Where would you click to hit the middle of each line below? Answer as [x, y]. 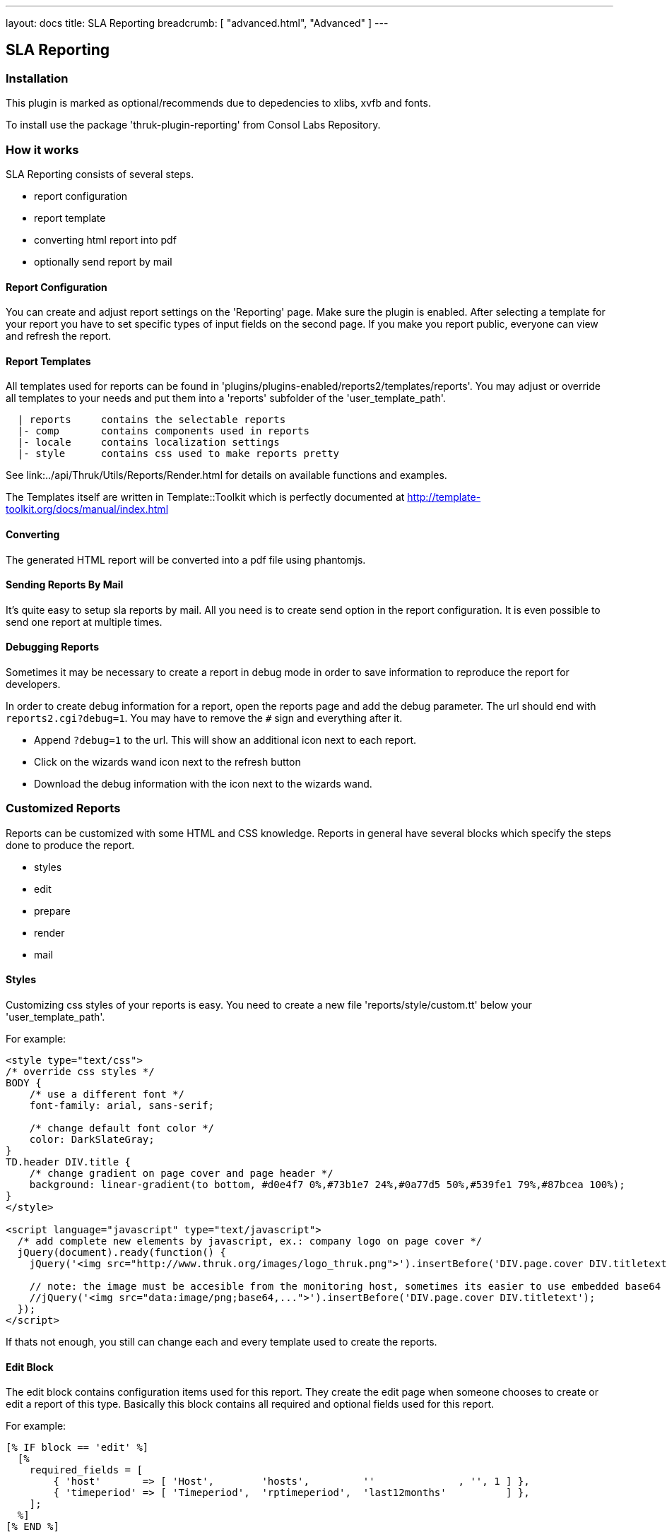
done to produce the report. [70, 845]
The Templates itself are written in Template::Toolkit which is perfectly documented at [205, 497]
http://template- [444, 497]
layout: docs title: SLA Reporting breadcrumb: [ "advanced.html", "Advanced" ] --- [197, 23]
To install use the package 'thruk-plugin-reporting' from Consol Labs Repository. [193, 125]
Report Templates [48, 361]
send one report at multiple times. [84, 622]
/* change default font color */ [122, 1128]
